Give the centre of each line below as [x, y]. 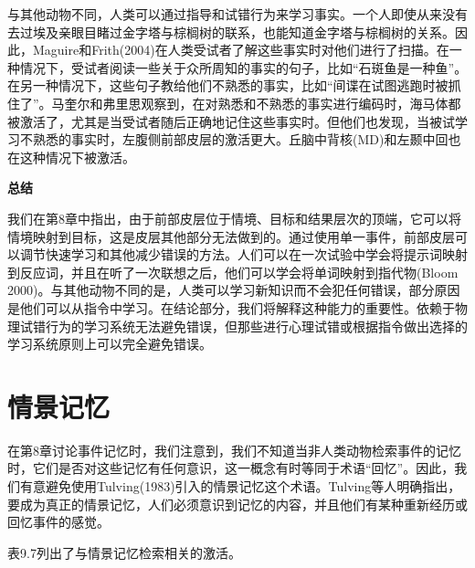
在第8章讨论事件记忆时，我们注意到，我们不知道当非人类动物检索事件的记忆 [234, 450]
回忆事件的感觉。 [58, 522]
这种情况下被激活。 [77, 157]
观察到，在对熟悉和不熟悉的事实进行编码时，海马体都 [301, 103]
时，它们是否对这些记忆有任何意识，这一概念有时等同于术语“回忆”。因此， [231, 468]
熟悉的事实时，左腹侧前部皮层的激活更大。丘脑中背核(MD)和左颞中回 [240, 139]
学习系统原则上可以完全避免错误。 [110, 344]
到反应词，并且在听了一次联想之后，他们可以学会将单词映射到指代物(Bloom [233, 272]
